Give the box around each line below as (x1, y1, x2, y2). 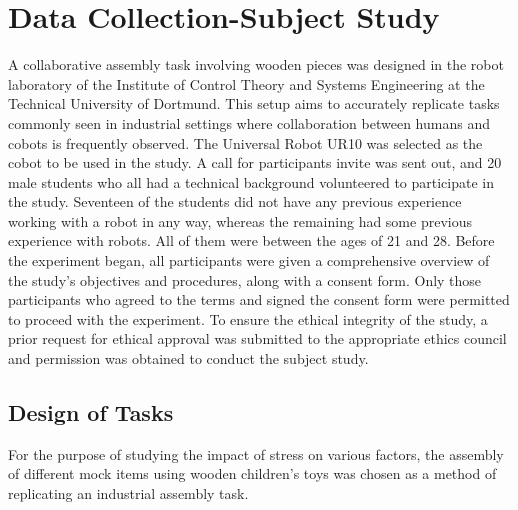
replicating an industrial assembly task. (8, 483, 249, 504)
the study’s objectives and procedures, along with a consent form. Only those (8, 269, 482, 290)
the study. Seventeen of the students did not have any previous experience (8, 191, 462, 212)
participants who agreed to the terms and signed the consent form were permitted (8, 289, 510, 310)
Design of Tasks (8, 397, 174, 428)
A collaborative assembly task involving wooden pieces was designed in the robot (8, 54, 504, 75)
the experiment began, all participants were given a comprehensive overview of (8, 250, 490, 271)
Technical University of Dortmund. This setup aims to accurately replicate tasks (8, 93, 500, 114)
